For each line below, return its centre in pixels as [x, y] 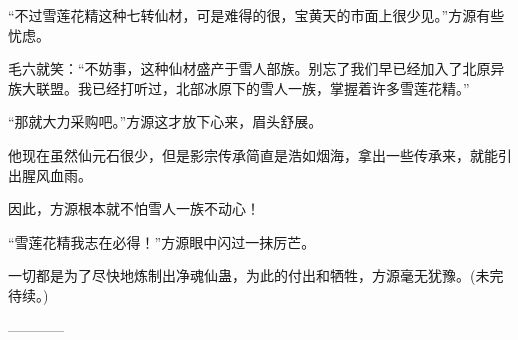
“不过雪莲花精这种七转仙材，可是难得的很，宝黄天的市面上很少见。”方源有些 [256, 15]
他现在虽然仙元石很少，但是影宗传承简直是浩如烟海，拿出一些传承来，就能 [253, 154]
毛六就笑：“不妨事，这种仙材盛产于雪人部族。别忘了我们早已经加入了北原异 [256, 68]
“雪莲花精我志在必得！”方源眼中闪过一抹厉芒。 [162, 241]
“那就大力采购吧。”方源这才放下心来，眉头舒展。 [165, 121]
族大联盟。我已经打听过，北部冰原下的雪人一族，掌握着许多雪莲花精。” [239, 87]
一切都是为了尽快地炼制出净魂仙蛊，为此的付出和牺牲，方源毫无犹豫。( [242, 275]
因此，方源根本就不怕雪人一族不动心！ [134, 208]
